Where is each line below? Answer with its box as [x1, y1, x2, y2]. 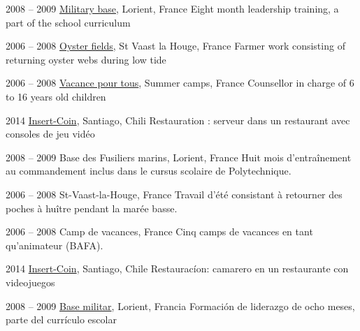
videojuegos [6, 274, 55, 289]
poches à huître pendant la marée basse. [6, 200, 178, 215]
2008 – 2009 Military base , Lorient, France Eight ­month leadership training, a [6, 1, 339, 15]
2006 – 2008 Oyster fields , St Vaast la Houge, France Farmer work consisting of [6, 38, 345, 53]
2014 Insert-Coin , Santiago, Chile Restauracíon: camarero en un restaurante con [6, 261, 349, 276]
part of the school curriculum [6, 15, 131, 29]
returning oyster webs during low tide [6, 52, 166, 66]
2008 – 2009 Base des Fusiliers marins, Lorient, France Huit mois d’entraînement [6, 149, 352, 164]
